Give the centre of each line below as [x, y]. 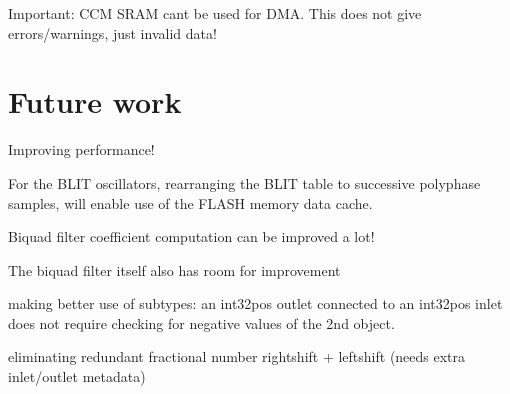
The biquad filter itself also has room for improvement [174, 269]
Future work [95, 101]
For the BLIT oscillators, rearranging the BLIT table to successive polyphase [244, 182]
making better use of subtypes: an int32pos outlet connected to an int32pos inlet [255, 303]
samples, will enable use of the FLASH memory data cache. [190, 202]
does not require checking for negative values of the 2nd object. [201, 322]
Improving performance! [81, 149]
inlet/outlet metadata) [77, 376]
